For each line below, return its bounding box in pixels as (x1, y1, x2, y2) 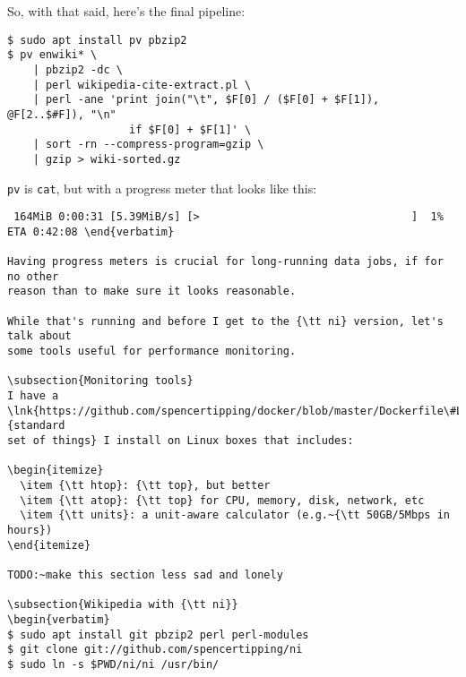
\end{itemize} (7, 538, 91, 552)
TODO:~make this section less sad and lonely (7, 568, 283, 581)
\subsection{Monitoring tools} (7, 374, 194, 388)
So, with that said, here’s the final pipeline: (7, 2, 246, 20)
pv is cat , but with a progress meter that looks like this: (7, 178, 317, 197)
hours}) (7, 523, 53, 536)
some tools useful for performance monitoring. (7, 345, 297, 358)
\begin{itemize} (7, 464, 104, 477)
